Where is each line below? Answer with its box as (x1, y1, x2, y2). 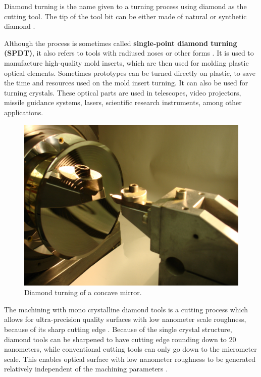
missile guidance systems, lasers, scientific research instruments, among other (4, 97, 242, 108)
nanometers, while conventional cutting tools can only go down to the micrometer (4, 344, 257, 354)
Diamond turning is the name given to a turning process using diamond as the (4, 1, 247, 11)
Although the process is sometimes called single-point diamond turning (4, 37, 237, 48)
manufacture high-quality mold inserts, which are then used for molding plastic (4, 57, 249, 68)
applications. (4, 107, 43, 117)
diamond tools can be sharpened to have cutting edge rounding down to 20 (4, 334, 236, 344)
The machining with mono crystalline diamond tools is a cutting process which (4, 304, 248, 314)
